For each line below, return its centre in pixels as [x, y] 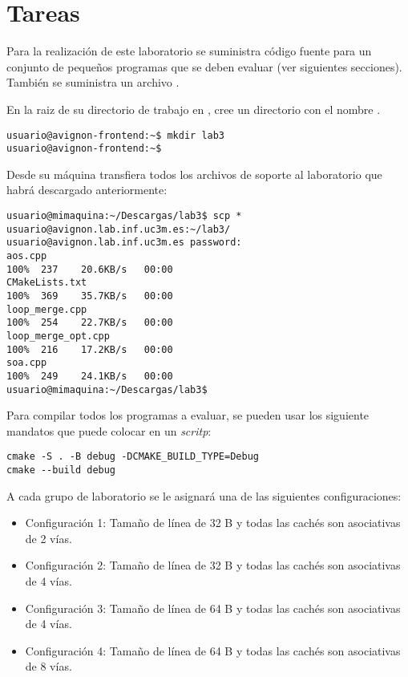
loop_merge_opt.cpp [58, 336]
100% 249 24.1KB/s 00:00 [90, 376]
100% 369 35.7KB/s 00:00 [90, 296]
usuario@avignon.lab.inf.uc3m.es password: [124, 243]
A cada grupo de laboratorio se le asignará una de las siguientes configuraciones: [204, 495]
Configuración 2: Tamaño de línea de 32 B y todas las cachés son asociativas [213, 565]
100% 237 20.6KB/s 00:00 [90, 269]
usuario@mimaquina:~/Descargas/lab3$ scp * [124, 216]
